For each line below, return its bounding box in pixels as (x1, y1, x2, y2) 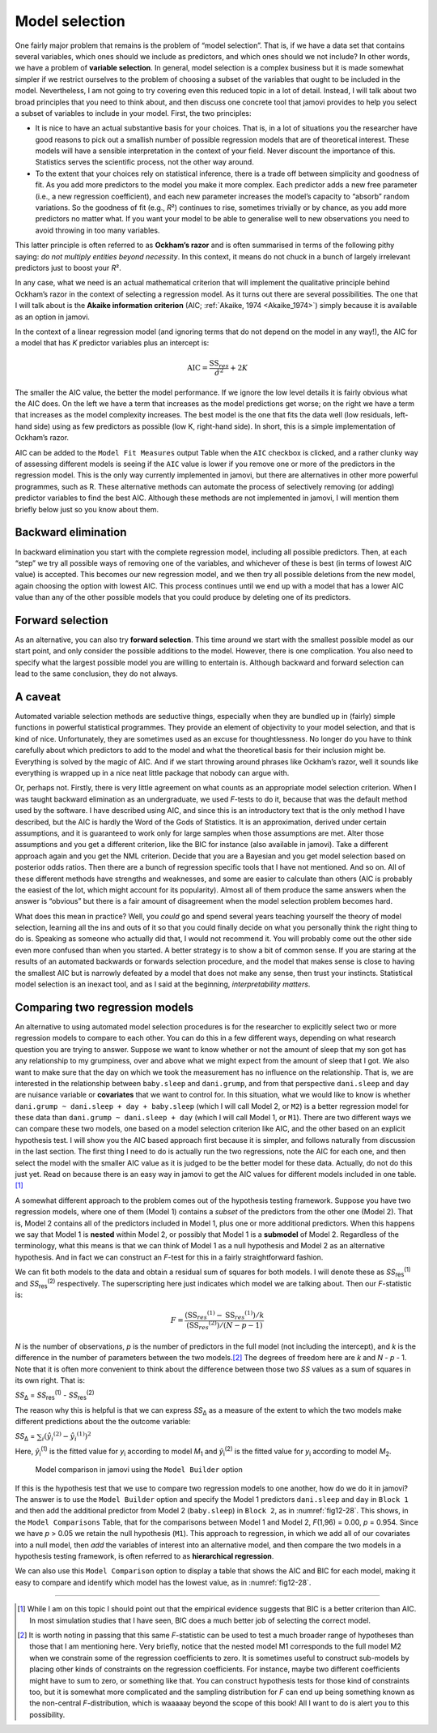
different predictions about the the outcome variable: (15, 1417, 192, 1427)
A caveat (15, 690, 61, 704)
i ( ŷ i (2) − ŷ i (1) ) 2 (41, 1431, 92, 1443)
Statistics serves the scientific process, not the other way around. (35, 157, 254, 167)
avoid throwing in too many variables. (35, 225, 160, 235)
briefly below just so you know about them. (15, 504, 159, 514)
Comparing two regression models (15, 1000, 194, 1014)
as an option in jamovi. (15, 312, 91, 322)
